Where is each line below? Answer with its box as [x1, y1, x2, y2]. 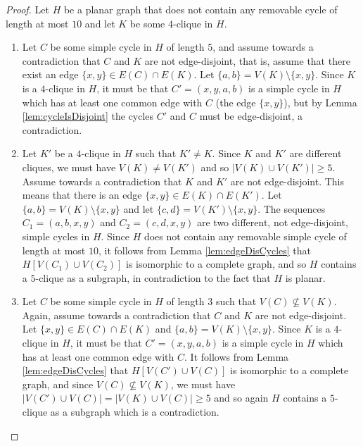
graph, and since [22, 376, 94, 391]
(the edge [215, 94, 256, 109]
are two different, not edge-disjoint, [196, 215, 348, 230]
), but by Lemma [284, 94, 357, 109]
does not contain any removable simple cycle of [144, 228, 347, 243]
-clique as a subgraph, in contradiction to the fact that [35, 270, 271, 285]
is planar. [285, 270, 326, 285]
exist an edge [22, 67, 79, 82]
